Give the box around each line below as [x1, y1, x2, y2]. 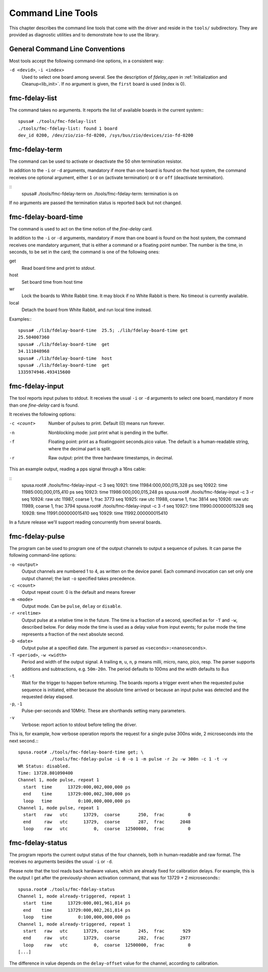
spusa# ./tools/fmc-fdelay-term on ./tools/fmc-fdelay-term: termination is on [21, 191, 179, 197]
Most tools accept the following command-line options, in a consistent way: [9, 58, 164, 64]
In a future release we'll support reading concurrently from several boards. [9, 519, 162, 525]
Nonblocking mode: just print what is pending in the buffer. [48, 430, 169, 435]
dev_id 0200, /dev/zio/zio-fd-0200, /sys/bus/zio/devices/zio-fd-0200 [18, 132, 194, 138]
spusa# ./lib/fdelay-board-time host [18, 355, 113, 361]
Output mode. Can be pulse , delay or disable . [21, 603, 122, 609]
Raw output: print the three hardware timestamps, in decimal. [48, 454, 174, 460]
